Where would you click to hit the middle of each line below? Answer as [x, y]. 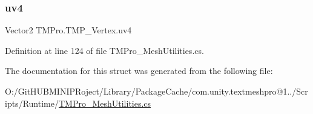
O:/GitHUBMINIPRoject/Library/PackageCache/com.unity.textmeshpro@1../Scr [156, 91]
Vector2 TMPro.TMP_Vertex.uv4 [68, 30]
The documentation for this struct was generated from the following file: [139, 71]
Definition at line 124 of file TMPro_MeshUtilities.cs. [104, 50]
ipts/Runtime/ [32, 103]
